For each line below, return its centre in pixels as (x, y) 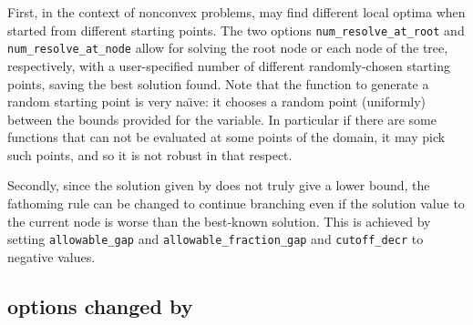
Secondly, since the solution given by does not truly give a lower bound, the (219, 185)
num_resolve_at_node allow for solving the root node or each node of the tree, (228, 48)
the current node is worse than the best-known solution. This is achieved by (219, 221)
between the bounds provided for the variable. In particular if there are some (222, 119)
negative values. (51, 256)
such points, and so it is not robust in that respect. (150, 154)
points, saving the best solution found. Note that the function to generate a (218, 83)
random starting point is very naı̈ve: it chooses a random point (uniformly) (217, 102)
